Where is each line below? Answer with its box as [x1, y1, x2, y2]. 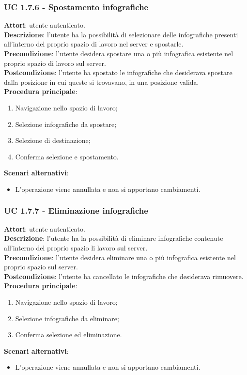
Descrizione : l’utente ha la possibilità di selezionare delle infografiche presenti [4, 29, 238, 39]
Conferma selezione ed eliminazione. [15, 329, 122, 340]
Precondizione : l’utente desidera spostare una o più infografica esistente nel [4, 48, 233, 58]
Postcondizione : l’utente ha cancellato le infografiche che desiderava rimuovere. [4, 271, 244, 281]
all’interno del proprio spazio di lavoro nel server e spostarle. [4, 39, 184, 49]
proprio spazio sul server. [4, 262, 78, 272]
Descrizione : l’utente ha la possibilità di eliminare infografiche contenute [4, 233, 223, 243]
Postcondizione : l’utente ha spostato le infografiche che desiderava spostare [4, 67, 232, 78]
